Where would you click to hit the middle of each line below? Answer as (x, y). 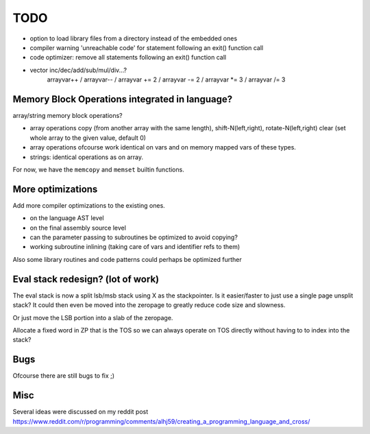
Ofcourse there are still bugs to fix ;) (64, 376)
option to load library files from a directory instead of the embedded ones (134, 38)
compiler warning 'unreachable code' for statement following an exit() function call (147, 47)
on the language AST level (67, 218)
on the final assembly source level (78, 228)
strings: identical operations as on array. (87, 157)
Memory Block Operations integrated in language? (123, 99)
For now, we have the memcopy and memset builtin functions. (98, 169)
